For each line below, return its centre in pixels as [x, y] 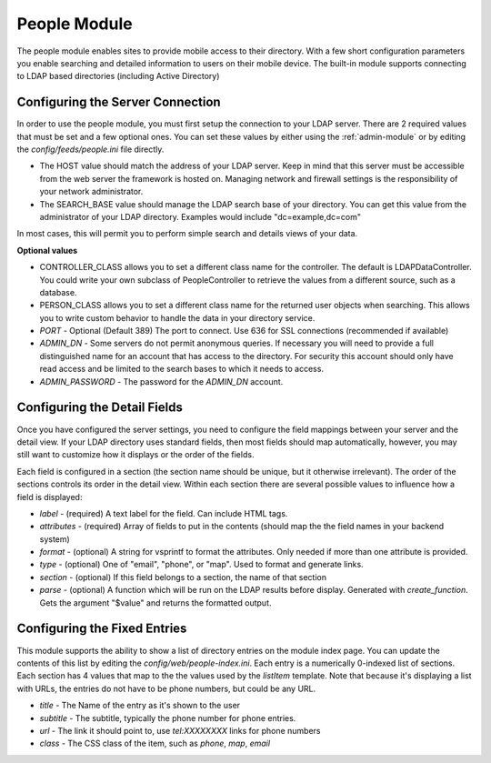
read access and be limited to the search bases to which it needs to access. [182, 369]
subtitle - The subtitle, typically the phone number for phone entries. [168, 718]
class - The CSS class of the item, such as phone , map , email [155, 743]
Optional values [47, 250]
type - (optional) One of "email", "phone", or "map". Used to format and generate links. [201, 565]
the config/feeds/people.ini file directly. [90, 149]
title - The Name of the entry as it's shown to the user [140, 706]
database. [58, 292]
